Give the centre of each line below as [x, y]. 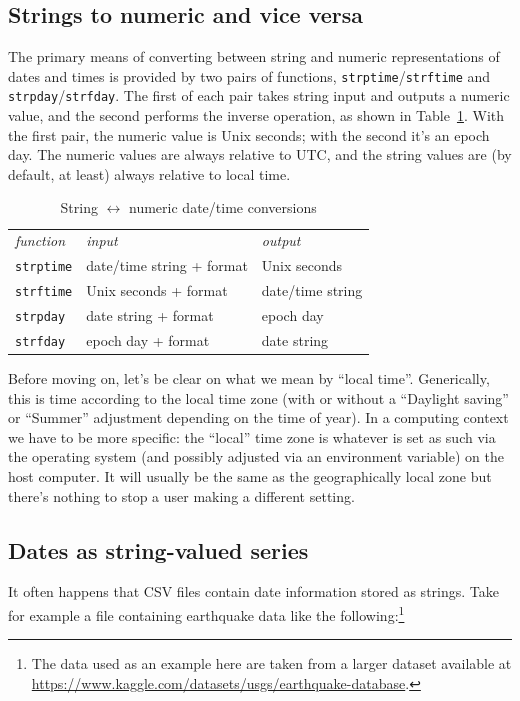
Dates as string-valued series [158, 549]
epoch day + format [148, 339]
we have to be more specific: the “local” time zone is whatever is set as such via [252, 436]
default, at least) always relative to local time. [149, 173]
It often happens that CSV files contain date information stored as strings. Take [253, 591]
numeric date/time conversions [223, 207]
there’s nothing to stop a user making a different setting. [181, 495]
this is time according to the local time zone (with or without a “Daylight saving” [258, 397]
